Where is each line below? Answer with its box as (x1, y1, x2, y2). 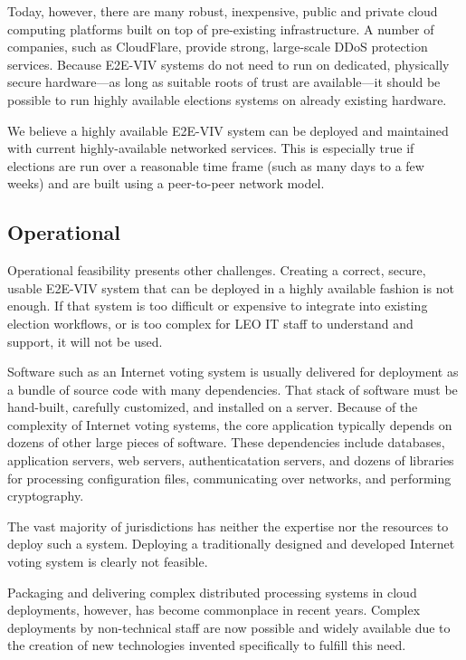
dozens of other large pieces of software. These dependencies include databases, (7, 433, 445, 452)
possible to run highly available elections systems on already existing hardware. (7, 90, 447, 109)
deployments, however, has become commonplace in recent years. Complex (7, 600, 421, 619)
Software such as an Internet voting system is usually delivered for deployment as (7, 362, 459, 381)
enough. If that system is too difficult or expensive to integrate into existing (7, 296, 428, 315)
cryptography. (7, 486, 84, 505)
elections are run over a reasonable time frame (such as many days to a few (7, 156, 424, 175)
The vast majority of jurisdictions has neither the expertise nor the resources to (7, 516, 449, 535)
